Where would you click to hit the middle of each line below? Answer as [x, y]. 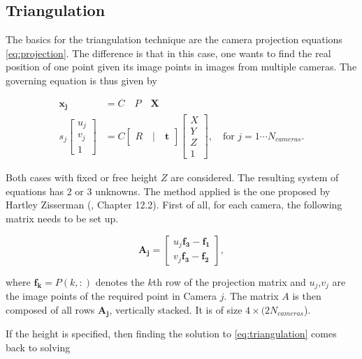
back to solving [38, 347]
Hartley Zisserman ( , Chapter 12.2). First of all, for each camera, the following [174, 205]
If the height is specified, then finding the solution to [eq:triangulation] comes [171, 334]
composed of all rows [50, 309]
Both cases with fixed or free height [82, 177]
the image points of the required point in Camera [111, 296]
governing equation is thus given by [81, 80]
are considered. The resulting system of [255, 177]
